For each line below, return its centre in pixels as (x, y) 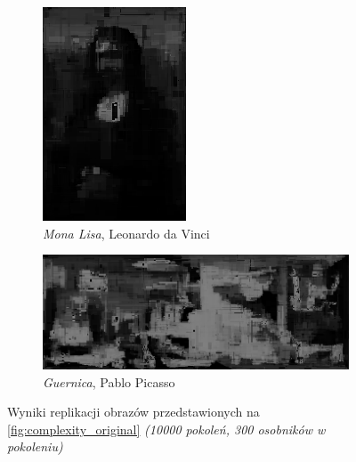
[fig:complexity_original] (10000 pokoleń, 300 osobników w (166, 429)
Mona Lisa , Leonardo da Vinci (126, 233)
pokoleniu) (35, 446)
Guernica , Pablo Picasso (109, 381)
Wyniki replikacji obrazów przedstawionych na (133, 412)
